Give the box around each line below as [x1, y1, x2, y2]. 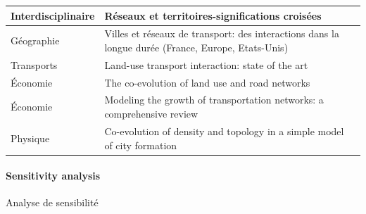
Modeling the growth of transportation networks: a [104, 92, 324, 107]
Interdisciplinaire [11, 8, 95, 23]
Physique [11, 130, 50, 145]
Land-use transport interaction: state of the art [104, 57, 308, 72]
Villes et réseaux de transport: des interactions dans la [104, 26, 339, 41]
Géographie [11, 33, 60, 48]
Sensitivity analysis [6, 168, 101, 183]
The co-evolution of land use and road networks [104, 75, 310, 89]
